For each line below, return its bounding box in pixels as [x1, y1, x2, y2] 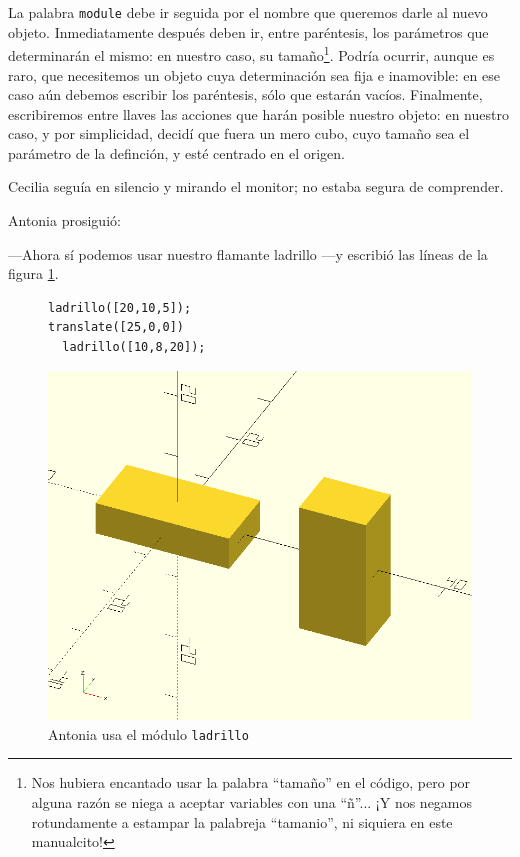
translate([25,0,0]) [48, 320, 185, 335]
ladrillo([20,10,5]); [48, 300, 192, 315]
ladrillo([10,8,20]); [62, 340, 206, 355]
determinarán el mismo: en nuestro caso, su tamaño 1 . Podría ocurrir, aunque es [8, 42, 495, 65]
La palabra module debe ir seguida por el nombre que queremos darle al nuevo [8, 2, 488, 22]
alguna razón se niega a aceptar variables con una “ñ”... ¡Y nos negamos [31, 791, 473, 812]
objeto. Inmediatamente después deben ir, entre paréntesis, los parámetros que [8, 21, 489, 42]
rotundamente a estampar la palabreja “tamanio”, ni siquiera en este [31, 811, 453, 832]
